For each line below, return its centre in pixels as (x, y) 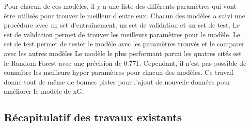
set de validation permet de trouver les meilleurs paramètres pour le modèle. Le (122, 34)
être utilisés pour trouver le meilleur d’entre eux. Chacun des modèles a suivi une (125, 15)
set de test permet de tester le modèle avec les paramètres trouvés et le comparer (124, 44)
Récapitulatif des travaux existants (93, 117)
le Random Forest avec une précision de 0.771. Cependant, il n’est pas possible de (125, 63)
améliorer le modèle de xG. (44, 91)
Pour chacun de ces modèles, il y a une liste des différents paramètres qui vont (120, 6)
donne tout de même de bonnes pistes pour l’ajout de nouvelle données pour (117, 81)
